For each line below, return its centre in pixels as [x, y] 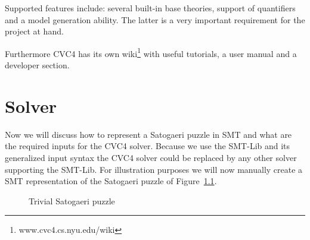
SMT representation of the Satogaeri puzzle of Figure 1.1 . [111, 181]
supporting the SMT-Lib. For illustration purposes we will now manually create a [154, 169]
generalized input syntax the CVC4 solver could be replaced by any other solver [151, 157]
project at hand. [34, 31]
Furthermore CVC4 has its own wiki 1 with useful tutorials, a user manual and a [151, 52]
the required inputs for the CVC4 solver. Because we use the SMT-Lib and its [148, 146]
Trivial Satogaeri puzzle [72, 200]
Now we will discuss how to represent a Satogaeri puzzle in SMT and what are [148, 134]
